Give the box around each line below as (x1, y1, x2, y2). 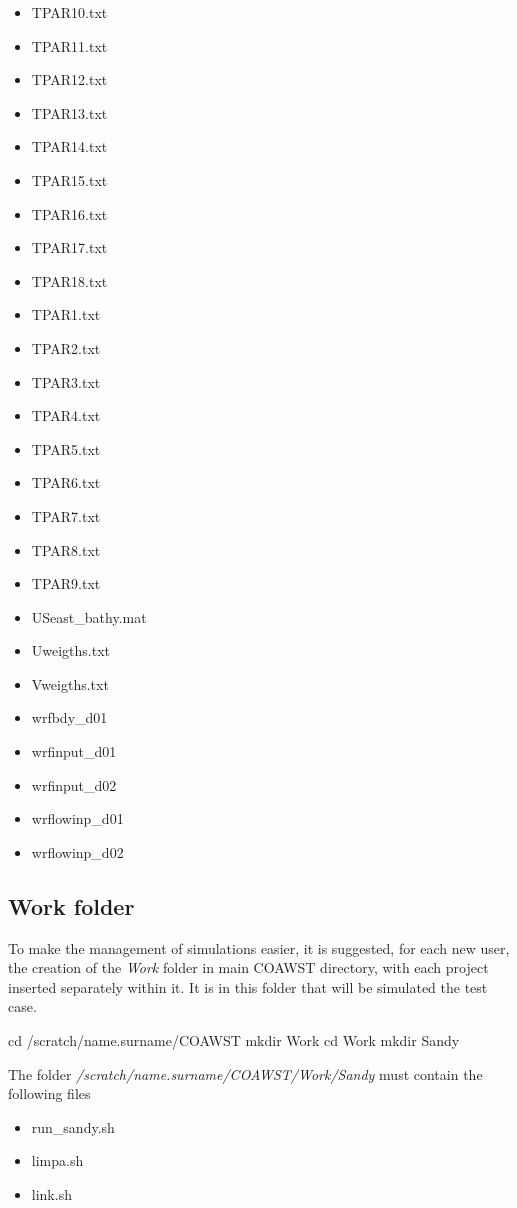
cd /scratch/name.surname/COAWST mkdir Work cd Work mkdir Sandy (8, 1030, 460, 1051)
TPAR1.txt (31, 304, 101, 325)
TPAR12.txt (31, 69, 108, 90)
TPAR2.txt (31, 337, 101, 358)
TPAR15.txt (31, 169, 108, 190)
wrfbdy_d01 (31, 707, 108, 728)
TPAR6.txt (31, 472, 101, 493)
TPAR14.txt (31, 136, 108, 157)
